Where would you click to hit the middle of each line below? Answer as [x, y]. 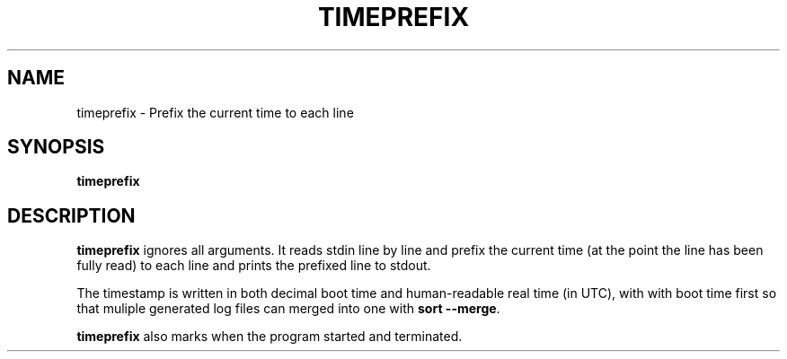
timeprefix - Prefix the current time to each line [215, 112]
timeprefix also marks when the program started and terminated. [270, 337]
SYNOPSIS [56, 147]
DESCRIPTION [71, 215]
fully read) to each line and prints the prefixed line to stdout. [254, 266]
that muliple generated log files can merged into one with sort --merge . [288, 309]
